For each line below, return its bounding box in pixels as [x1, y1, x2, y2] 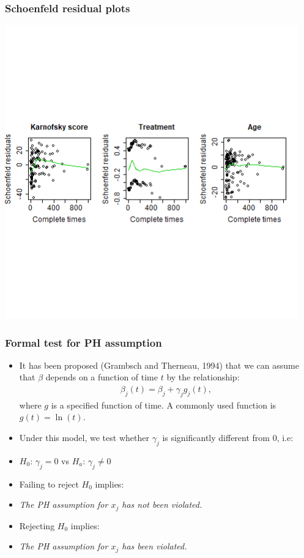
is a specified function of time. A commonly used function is [51, 398, 276, 411]
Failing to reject [19, 477, 79, 490]
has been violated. [122, 540, 187, 552]
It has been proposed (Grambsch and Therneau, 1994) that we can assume [19, 358, 299, 371]
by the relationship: [166, 371, 240, 383]
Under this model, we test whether [19, 431, 149, 444]
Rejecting [19, 519, 55, 532]
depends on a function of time [45, 371, 158, 383]
